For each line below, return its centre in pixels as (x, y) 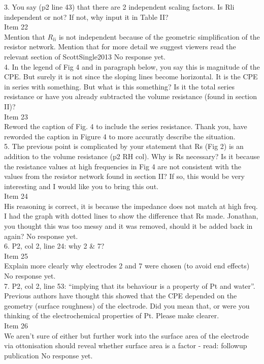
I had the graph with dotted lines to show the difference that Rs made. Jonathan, (131, 216)
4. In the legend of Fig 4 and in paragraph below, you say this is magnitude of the (132, 66)
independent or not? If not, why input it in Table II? (86, 17)
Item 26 (16, 325)
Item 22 (16, 27)
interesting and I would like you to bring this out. (81, 186)
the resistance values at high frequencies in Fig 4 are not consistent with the (123, 166)
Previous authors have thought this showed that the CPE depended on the (121, 296)
